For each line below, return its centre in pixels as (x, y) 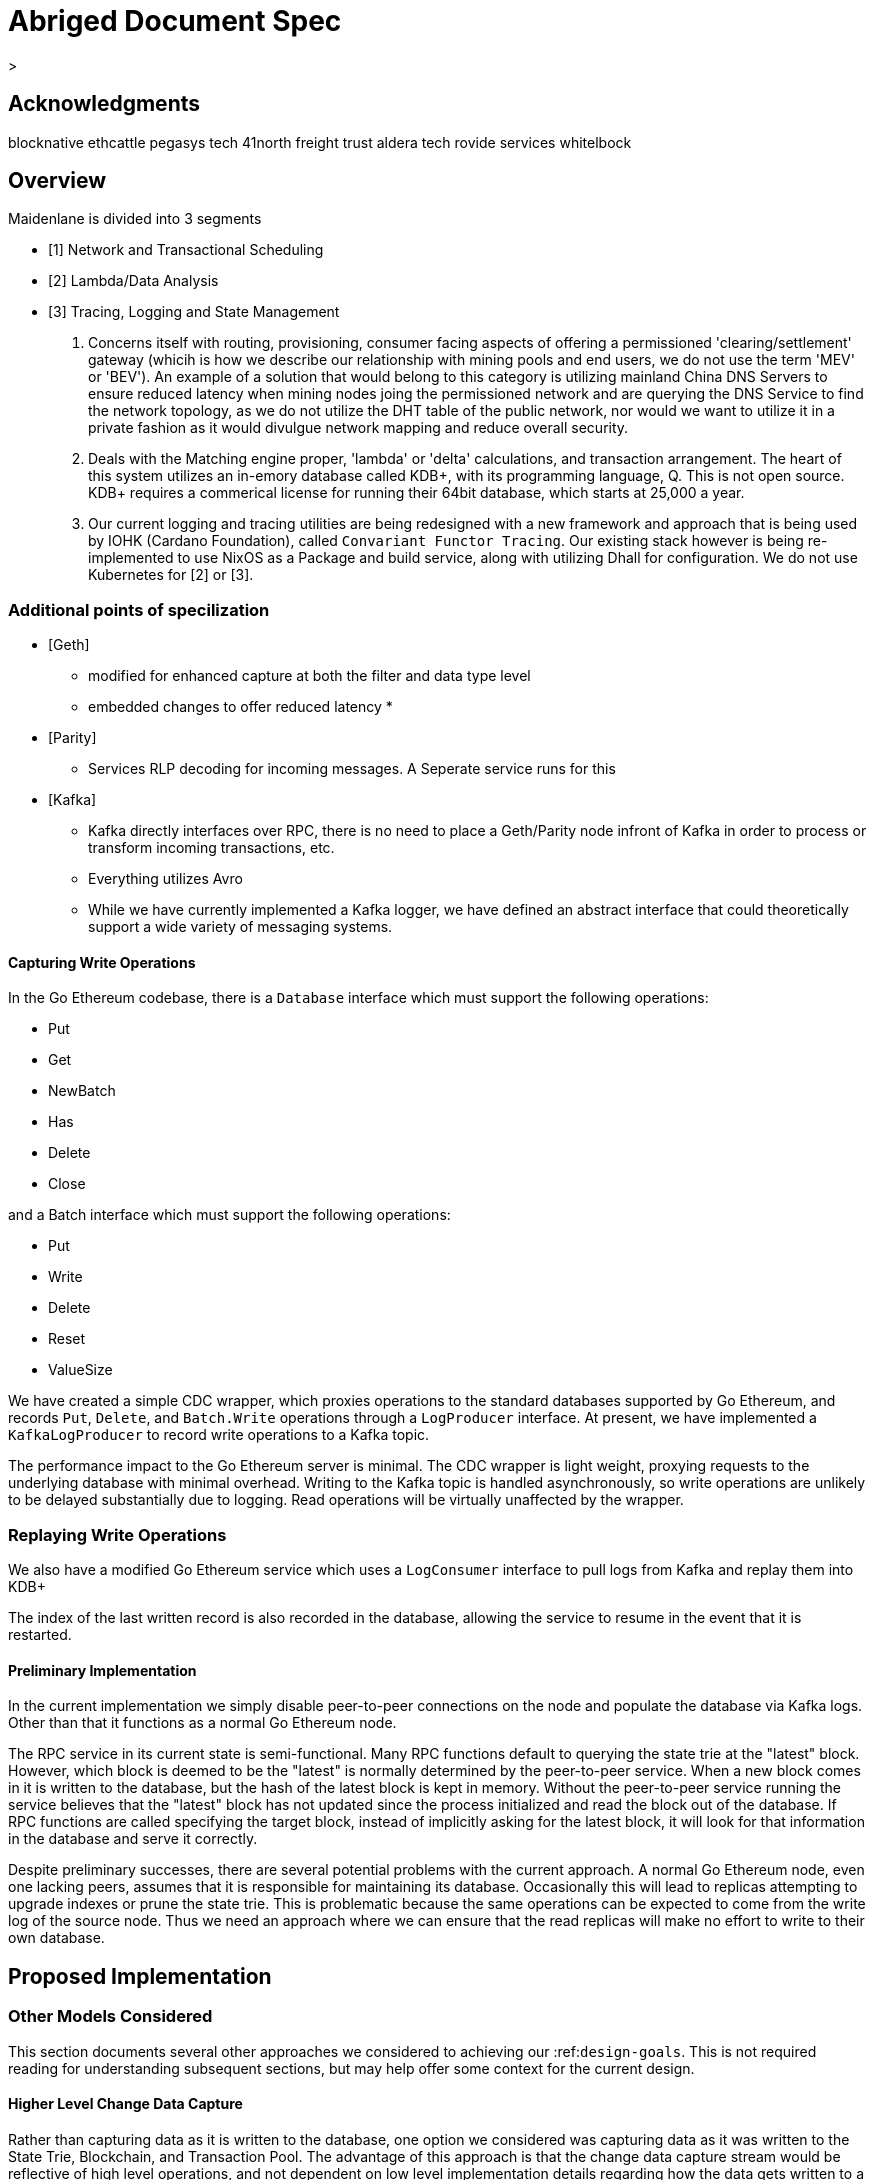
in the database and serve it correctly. (133, 1839)
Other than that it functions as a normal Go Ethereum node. (202, 1723)
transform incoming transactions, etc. (211, 848)
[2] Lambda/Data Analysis (133, 281)
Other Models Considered (110, 2016)
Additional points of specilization (139, 609)
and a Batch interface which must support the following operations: (229, 1215)
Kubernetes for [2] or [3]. (171, 575)
